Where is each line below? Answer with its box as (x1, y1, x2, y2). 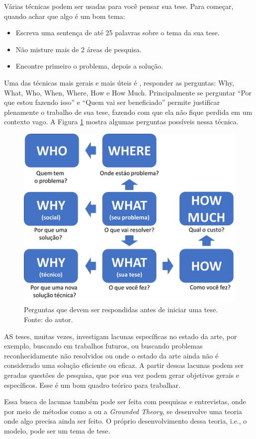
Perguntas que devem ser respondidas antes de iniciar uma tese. (24, 304, 218, 315)
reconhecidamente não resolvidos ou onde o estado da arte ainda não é (4, 350, 219, 360)
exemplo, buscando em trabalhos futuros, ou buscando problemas (4, 341, 203, 351)
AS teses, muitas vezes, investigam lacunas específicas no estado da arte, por (4, 331, 237, 341)
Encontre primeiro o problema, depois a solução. (15, 61, 163, 71)
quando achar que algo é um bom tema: (4, 10, 125, 21)
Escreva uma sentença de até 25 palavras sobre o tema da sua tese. (15, 27, 220, 38)
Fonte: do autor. (24, 314, 73, 325)
